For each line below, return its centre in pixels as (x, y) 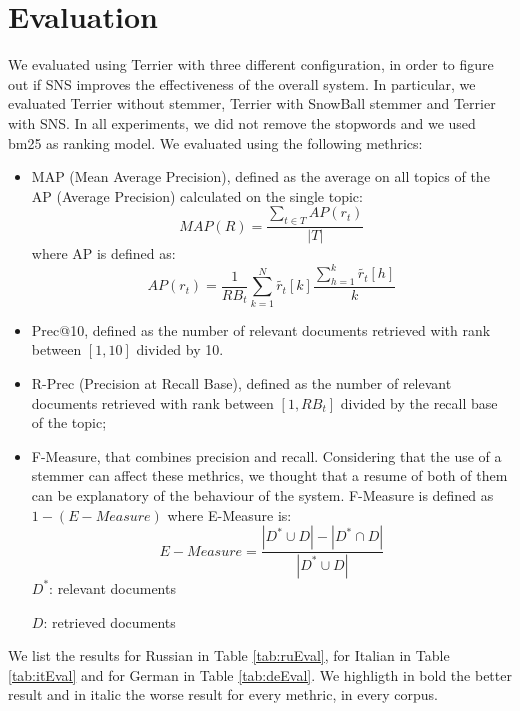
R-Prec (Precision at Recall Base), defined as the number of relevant (241, 382)
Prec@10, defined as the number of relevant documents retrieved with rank (261, 329)
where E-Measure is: (229, 514)
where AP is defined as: (103, 253)
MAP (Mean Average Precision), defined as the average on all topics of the (260, 176)
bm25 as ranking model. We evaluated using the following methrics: (215, 142)
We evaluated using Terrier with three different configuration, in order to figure (251, 64)
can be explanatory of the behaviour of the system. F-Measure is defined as (262, 494)
